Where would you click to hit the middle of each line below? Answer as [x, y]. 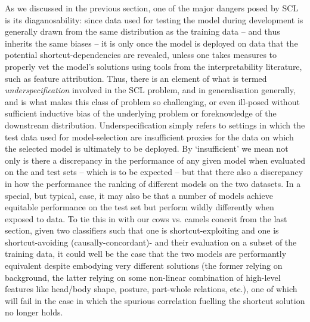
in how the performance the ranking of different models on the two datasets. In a [153, 183]
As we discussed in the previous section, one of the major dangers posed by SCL [152, 8]
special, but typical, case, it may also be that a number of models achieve [139, 195]
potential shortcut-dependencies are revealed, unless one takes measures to [141, 55]
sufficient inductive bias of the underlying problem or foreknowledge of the [141, 113]
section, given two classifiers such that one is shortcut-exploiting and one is [142, 230]
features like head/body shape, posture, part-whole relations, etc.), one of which [151, 289]
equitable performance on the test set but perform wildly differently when [139, 207]
